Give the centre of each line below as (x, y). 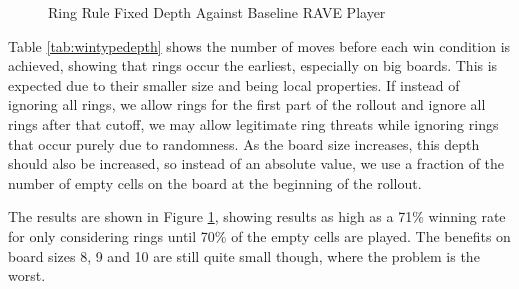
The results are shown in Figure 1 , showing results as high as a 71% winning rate (257, 216)
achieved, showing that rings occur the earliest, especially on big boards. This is (253, 65)
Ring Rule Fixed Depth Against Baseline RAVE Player (217, 12)
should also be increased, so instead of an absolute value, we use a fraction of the (256, 163)
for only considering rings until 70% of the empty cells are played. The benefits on (259, 235)
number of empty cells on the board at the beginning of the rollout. (215, 182)
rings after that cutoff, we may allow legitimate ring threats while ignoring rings (253, 123)
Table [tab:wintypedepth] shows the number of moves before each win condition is (259, 45)
